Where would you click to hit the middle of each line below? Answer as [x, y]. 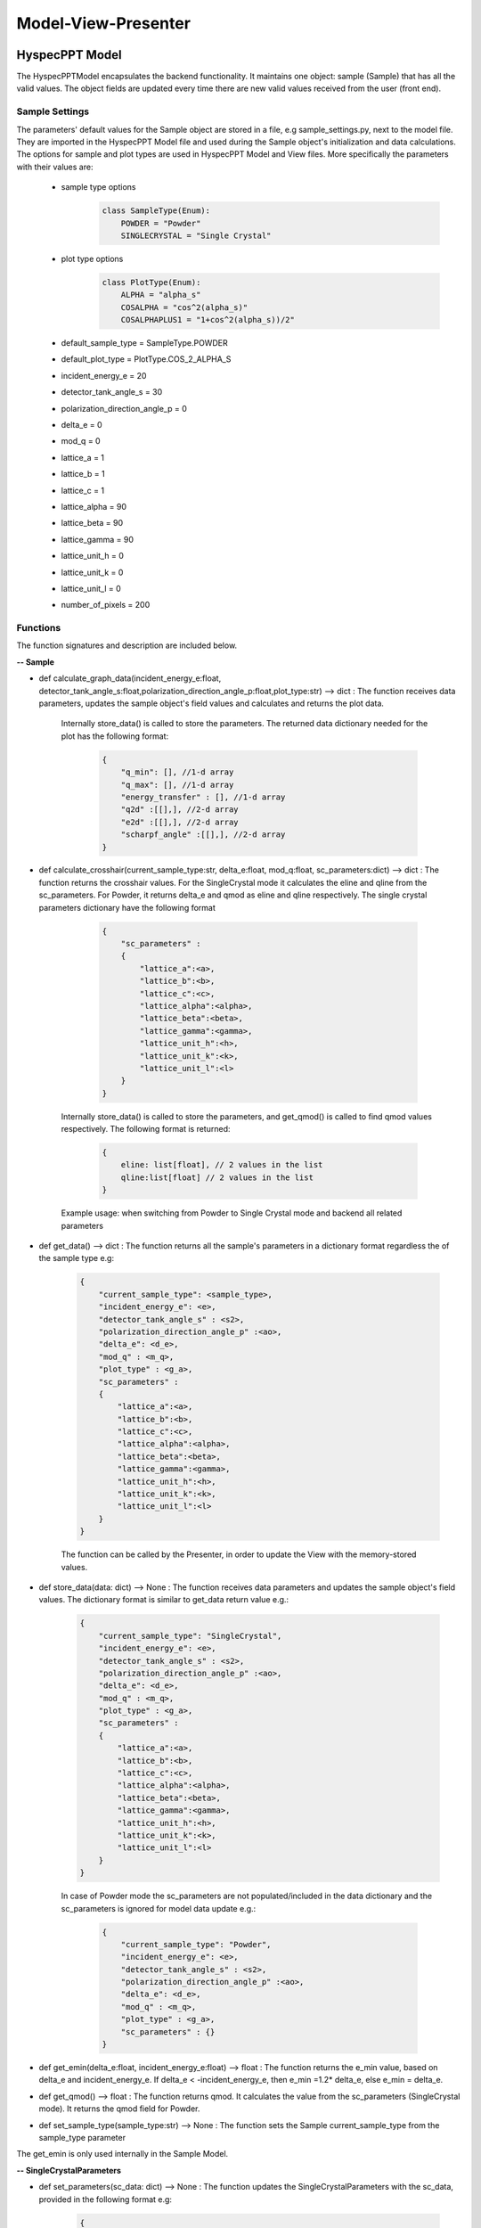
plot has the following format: [115, 736]
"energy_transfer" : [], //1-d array [203, 797]
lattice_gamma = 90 [97, 539]
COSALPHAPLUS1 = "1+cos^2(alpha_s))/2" [208, 320]
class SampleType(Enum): [156, 211]
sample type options [98, 187]
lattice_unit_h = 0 [92, 556]
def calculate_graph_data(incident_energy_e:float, [130, 678]
